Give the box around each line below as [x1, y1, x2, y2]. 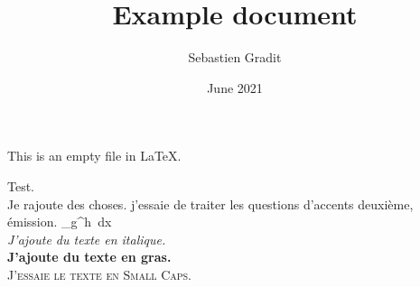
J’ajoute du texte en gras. [7, 247, 172, 266]
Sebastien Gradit [188, 48, 282, 67]
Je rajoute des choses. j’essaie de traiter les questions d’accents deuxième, [7, 194, 414, 213]
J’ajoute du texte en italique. [7, 229, 166, 248]
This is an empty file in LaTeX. [7, 146, 182, 165]
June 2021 [207, 78, 263, 97]
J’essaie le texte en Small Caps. [7, 264, 192, 283]
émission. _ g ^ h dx [7, 212, 112, 231]
